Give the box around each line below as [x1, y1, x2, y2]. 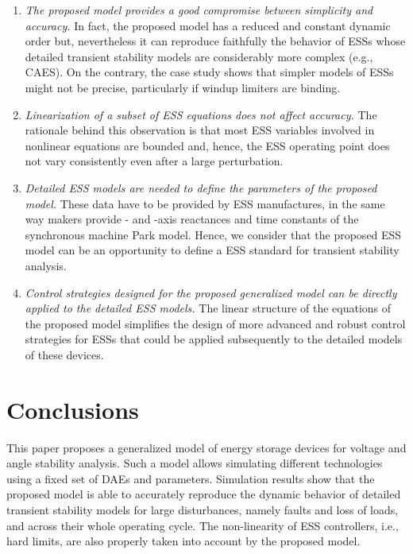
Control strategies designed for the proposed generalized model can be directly [25, 284, 397, 300]
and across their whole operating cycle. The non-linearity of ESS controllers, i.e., [6, 517, 399, 533]
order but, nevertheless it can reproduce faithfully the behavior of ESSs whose [25, 33, 406, 49]
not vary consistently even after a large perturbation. [25, 153, 284, 169]
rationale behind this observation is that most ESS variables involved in [25, 122, 375, 138]
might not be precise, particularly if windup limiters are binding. [25, 79, 341, 95]
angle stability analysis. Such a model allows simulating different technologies [6, 455, 383, 471]
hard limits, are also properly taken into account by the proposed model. [6, 533, 361, 549]
